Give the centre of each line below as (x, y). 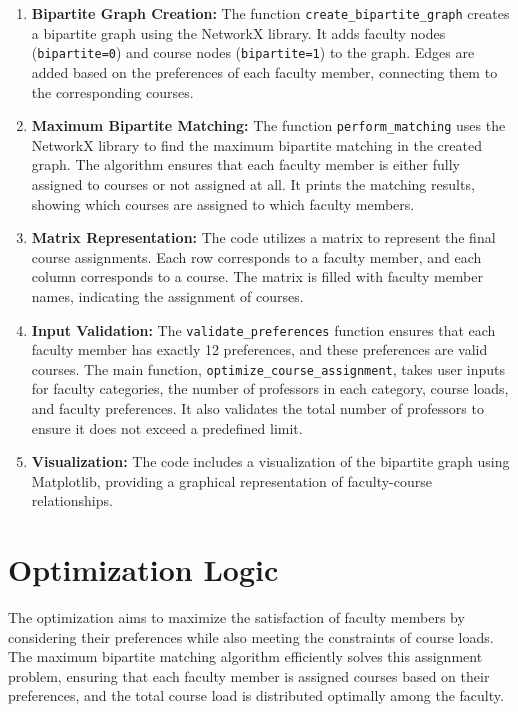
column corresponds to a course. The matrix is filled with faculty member (257, 276)
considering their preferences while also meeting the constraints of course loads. (251, 636)
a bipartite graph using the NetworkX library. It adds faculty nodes (238, 32)
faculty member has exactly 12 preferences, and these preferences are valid (259, 349)
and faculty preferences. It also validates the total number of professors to (257, 408)
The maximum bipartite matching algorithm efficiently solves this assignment (245, 656)
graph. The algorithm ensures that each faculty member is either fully (245, 164)
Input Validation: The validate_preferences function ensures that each (263, 329)
